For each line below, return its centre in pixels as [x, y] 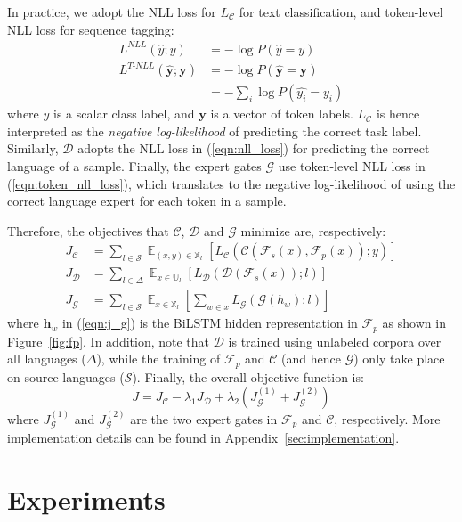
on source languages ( [66, 376]
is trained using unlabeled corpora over [335, 341]
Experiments [86, 499]
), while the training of [158, 359]
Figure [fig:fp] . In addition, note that [109, 341]
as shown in [414, 323]
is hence [398, 114]
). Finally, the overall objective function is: [248, 376]
